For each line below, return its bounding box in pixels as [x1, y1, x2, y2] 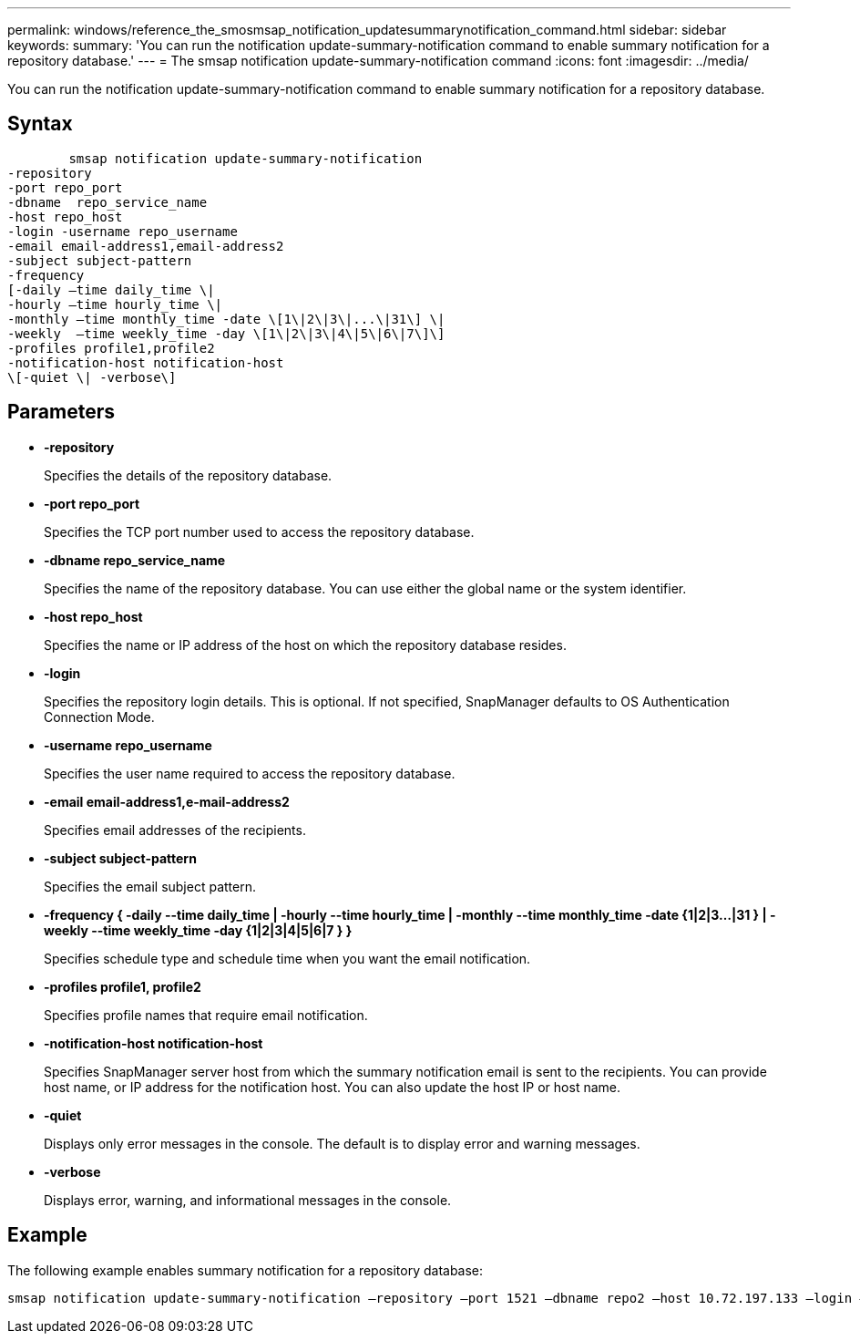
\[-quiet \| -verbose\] [7, 369, 177, 385]
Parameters [7, 400, 115, 424]
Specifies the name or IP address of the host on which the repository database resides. [44, 636, 567, 653]
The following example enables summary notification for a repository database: [7, 1262, 484, 1278]
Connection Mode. [44, 708, 155, 725]
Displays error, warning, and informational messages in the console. [44, 1191, 452, 1208]
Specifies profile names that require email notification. [44, 1006, 368, 1023]
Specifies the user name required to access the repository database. [44, 765, 456, 781]
